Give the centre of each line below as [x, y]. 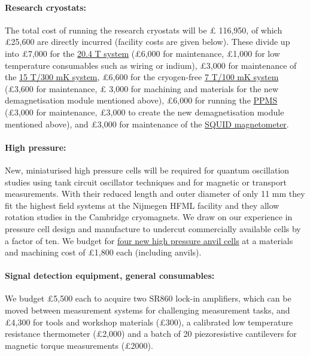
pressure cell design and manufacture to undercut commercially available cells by [153, 228]
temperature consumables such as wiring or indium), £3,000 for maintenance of [151, 65]
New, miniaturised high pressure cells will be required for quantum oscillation [147, 170]
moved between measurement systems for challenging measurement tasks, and [148, 310]
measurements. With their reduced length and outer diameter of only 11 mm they [155, 194]
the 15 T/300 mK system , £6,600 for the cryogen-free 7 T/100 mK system [142, 77]
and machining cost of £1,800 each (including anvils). [103, 252]
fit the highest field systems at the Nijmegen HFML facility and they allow [142, 205]
